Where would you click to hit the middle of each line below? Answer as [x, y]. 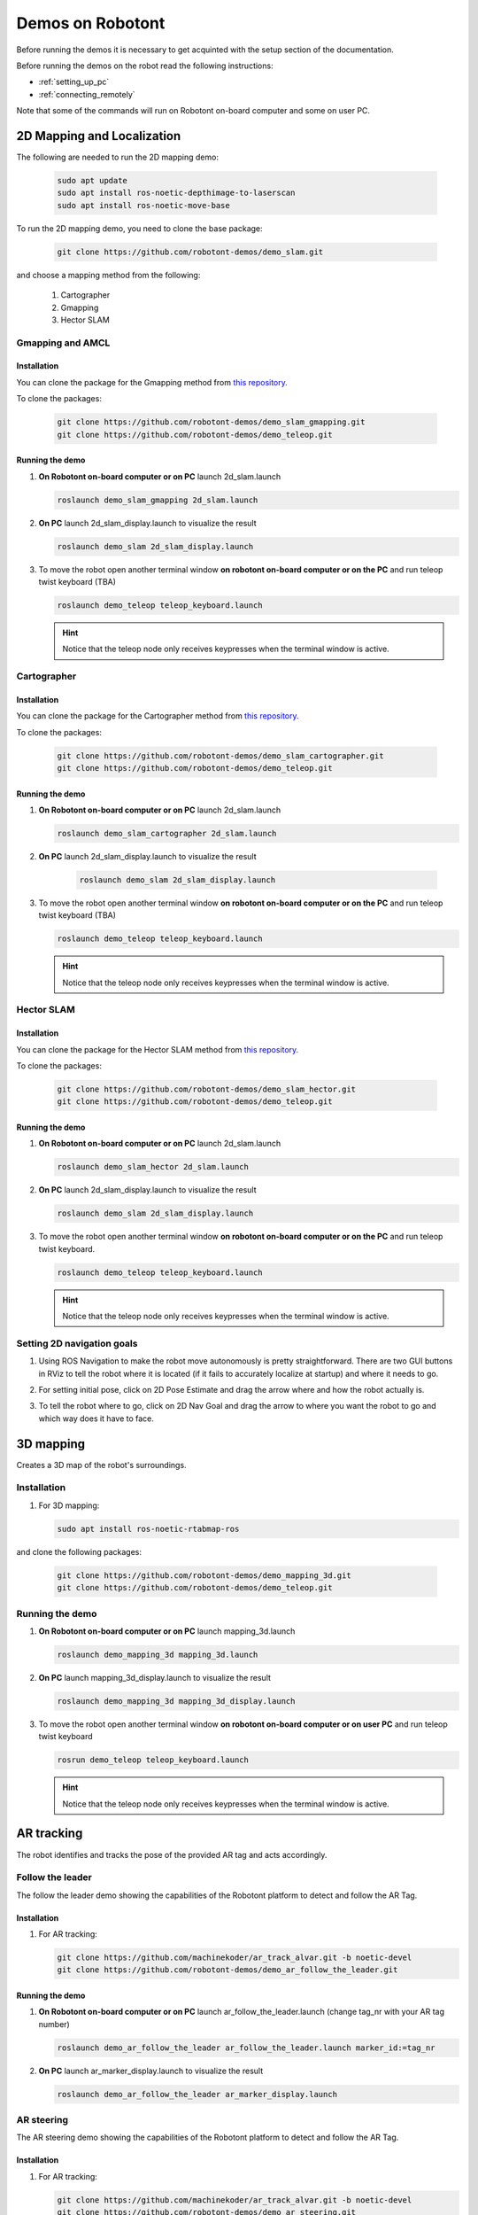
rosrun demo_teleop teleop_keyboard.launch [153, 1760]
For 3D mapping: [69, 1505]
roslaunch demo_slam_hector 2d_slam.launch [153, 1167]
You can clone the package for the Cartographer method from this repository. [158, 716]
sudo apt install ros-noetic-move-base [143, 205]
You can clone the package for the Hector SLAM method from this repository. [158, 1049]
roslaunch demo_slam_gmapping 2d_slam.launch [158, 500]
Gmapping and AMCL [63, 343]
